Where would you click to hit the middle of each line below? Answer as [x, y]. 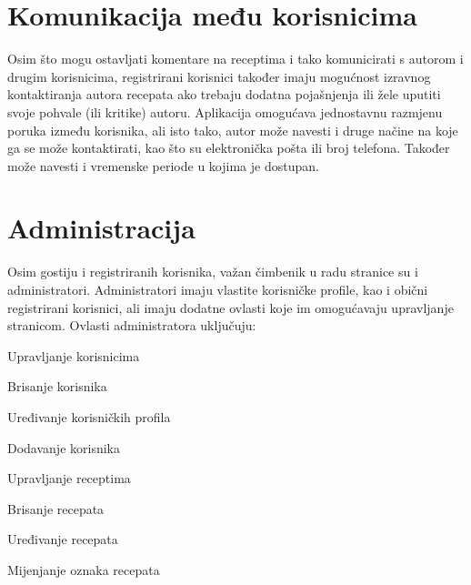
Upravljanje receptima [69, 478]
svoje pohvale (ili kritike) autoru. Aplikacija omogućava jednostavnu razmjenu [225, 111]
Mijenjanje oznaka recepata [84, 569]
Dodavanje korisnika [64, 447]
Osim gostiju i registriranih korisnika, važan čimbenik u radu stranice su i [213, 272]
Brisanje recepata [56, 508]
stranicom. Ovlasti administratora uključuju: [132, 325]
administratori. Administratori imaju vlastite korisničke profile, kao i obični [218, 289]
